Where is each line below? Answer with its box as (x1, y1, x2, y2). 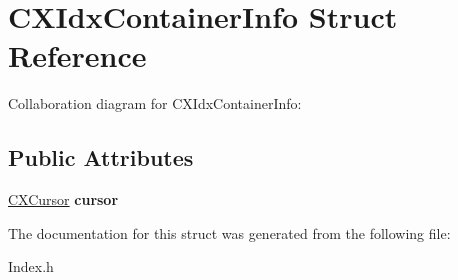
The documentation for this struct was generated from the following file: (8, 222, 451, 243)
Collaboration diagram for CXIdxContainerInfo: (8, 93, 302, 114)
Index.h (8, 256, 54, 277)
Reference (8, 35, 147, 76)
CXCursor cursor (8, 189, 119, 210)
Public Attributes (8, 142, 194, 173)
